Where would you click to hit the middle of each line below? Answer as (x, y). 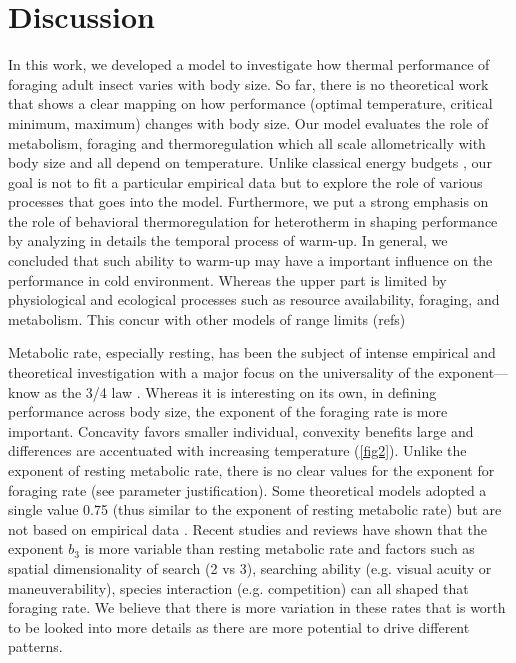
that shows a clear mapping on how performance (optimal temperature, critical (250, 103)
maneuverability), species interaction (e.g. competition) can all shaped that (238, 587)
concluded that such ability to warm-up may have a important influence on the (250, 260)
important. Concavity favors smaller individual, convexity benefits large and (241, 430)
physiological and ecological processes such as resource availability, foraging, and (254, 299)
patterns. (35, 646)
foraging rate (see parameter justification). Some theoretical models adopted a (247, 489)
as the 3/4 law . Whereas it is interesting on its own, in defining (240, 391)
